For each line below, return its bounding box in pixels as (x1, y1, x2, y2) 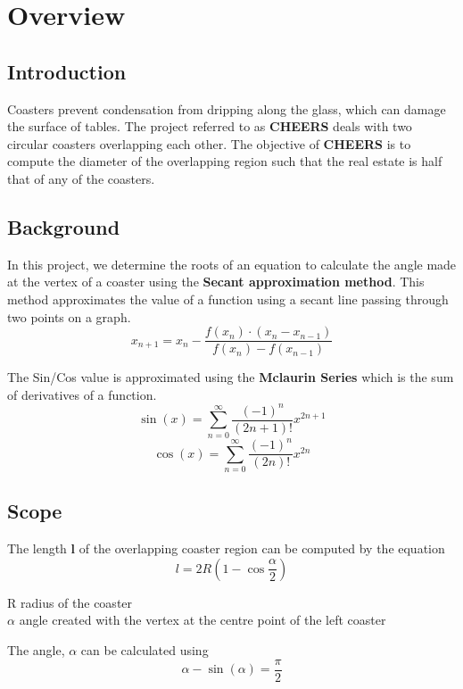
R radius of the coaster (7, 593, 133, 611)
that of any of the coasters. (7, 169, 155, 187)
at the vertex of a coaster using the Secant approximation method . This (7, 272, 425, 291)
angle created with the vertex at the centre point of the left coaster (19, 610, 386, 629)
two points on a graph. (7, 307, 131, 326)
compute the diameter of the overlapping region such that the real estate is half (7, 152, 442, 170)
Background (7, 212, 120, 240)
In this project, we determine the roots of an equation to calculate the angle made (7, 254, 457, 273)
